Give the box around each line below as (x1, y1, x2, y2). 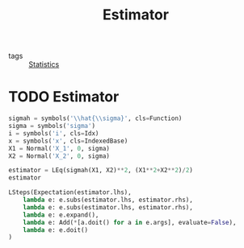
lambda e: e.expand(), (23, 211, 99, 219)
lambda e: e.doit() (23, 225, 89, 234)
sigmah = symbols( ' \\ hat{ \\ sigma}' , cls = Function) (8, 114, 183, 122)
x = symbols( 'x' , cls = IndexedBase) (8, 137, 128, 145)
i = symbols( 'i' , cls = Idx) (8, 129, 99, 138)
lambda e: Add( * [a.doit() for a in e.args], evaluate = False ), (23, 218, 237, 226)
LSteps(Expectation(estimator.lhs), (8, 188, 132, 196)
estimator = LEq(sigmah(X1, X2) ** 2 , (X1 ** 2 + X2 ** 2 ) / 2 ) (8, 167, 194, 175)
